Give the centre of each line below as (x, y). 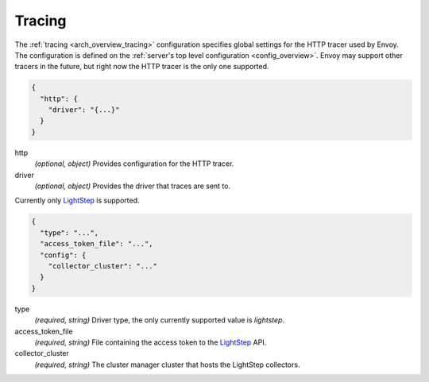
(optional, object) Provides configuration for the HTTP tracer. (134, 164)
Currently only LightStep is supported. (77, 201)
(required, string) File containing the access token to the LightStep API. (151, 342)
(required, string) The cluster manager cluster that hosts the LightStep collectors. (167, 365)
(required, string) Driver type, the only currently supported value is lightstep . (160, 320)
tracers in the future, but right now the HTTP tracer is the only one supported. (142, 67)
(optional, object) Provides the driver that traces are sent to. (132, 186)
